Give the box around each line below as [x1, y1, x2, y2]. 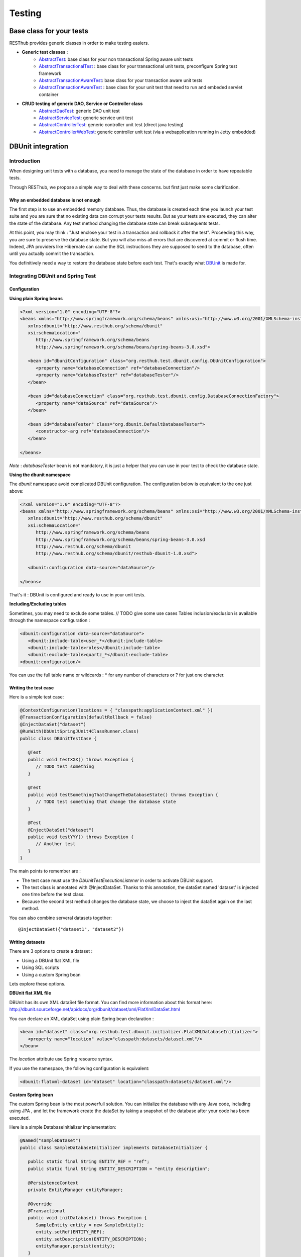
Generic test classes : [22, 49, 68, 55]
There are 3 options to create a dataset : [9, 948, 93, 954]
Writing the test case [9, 684, 54, 691]
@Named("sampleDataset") [20, 1138, 81, 1143]
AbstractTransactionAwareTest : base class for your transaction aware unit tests [39, 77, 203, 83]
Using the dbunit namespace [9, 472, 71, 478]
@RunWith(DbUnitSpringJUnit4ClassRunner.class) [20, 729, 139, 734]
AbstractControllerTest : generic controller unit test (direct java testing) [39, 122, 184, 128]
